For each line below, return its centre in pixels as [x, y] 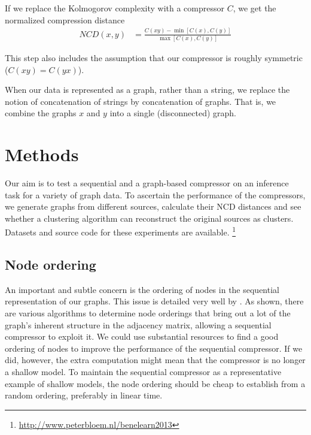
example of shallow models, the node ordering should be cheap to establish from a [155, 383]
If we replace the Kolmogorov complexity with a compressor [115, 8]
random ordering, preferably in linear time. [84, 395]
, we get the [254, 8]
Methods [42, 154]
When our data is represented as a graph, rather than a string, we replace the [147, 90]
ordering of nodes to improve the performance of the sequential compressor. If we [154, 348]
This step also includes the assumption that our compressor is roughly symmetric [154, 57]
